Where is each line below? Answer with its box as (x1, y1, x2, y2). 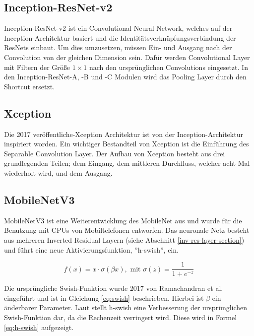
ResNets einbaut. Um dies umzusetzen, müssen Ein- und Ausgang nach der (4, 42, 232, 53)
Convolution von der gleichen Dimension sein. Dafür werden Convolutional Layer (4, 52, 250, 62)
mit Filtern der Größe (4, 62, 70, 72)
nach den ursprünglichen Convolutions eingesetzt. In (89, 62, 248, 72)
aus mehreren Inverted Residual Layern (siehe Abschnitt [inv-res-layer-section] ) (4, 234, 245, 245)
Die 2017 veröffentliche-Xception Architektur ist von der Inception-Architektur (4, 129, 243, 139)
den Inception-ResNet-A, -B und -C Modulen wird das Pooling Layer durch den (4, 71, 247, 82)
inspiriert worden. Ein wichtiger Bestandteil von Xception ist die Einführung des (4, 138, 249, 149)
